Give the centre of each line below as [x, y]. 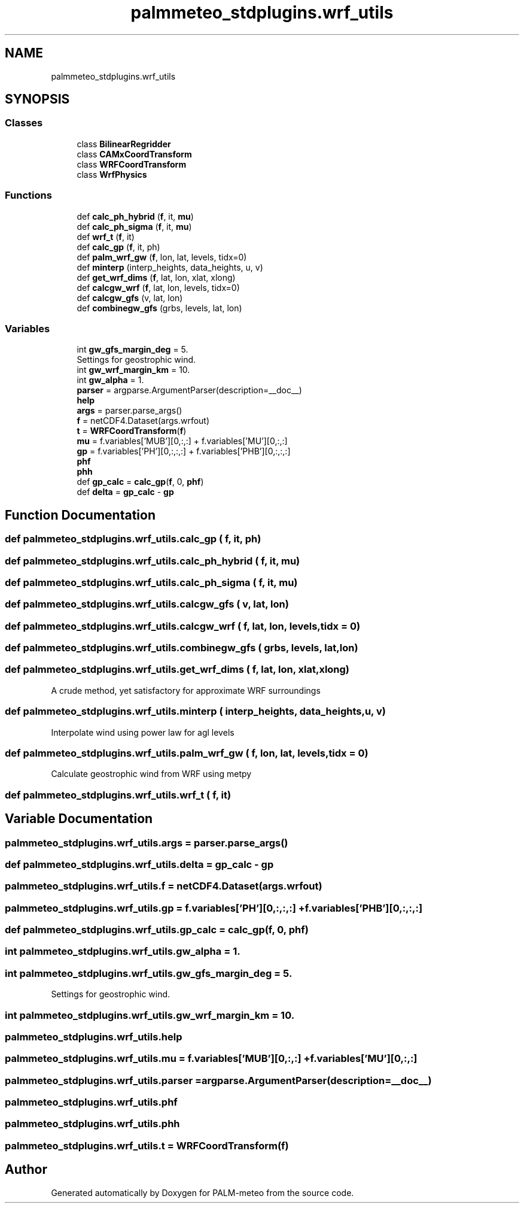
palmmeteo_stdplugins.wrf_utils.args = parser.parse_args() [147, 843]
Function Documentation [80, 515]
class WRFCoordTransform [132, 164]
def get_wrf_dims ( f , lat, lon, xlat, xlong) [156, 277]
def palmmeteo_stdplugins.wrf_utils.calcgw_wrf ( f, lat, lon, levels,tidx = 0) [183, 626]
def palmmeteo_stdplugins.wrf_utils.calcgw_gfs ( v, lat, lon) [147, 604]
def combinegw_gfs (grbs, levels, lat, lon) [159, 308]
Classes [24, 123]
